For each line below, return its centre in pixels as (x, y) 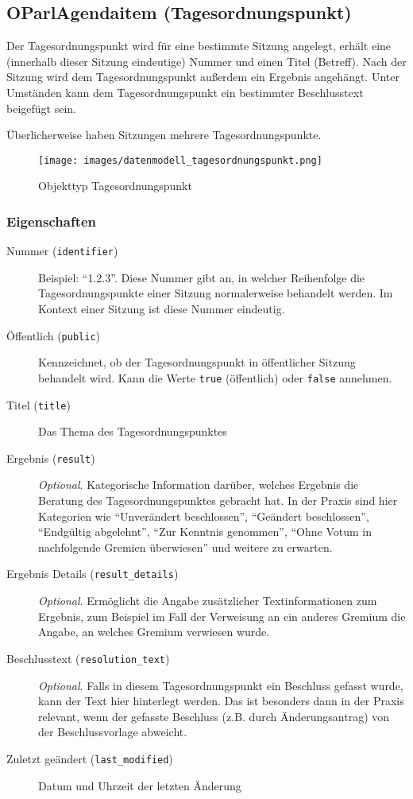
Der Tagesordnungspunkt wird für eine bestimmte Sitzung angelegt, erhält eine (199, 46)
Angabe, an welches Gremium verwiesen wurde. (154, 632)
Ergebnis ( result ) (51, 458)
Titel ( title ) (39, 404)
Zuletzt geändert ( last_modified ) (90, 758)
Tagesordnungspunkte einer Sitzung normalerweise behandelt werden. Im (216, 293)
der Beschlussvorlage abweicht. (113, 732)
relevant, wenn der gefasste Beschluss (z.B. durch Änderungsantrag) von (214, 716)
